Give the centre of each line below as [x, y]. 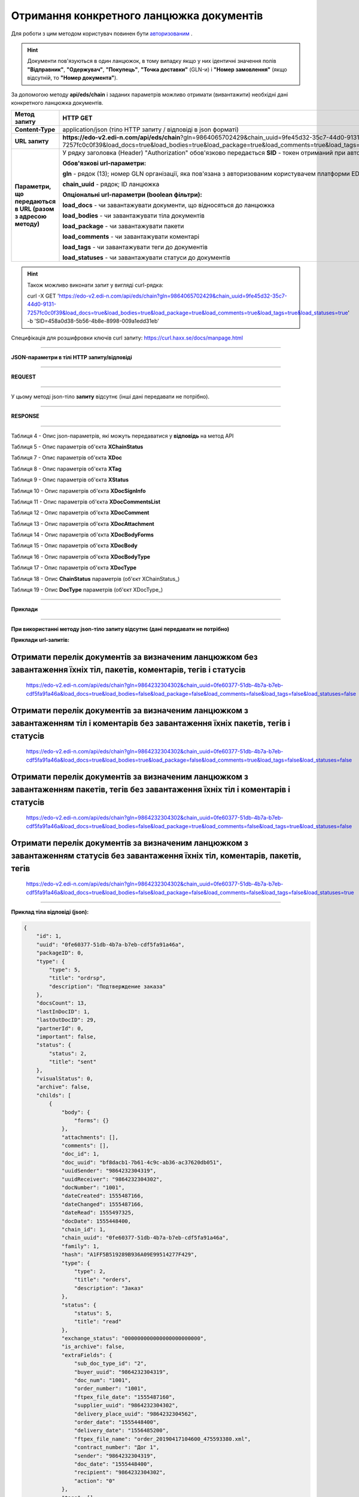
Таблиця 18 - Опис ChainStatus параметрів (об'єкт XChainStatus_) [95, 578]
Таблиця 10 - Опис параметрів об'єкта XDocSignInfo [78, 490]
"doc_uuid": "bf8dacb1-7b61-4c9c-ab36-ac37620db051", [142, 1162]
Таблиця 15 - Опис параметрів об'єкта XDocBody [74, 546]
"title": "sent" [73, 1062]
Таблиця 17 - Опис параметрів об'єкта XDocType [74, 568]
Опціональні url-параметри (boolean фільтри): [133, 195]
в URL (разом [34, 209]
